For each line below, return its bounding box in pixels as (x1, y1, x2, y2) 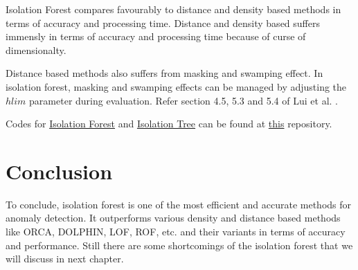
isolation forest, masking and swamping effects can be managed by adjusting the (6, 79, 347, 93)
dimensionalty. (6, 42, 66, 57)
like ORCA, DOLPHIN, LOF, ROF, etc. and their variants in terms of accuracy (6, 224, 346, 239)
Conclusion (6, 156, 113, 185)
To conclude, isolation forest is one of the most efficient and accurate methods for (6, 197, 352, 211)
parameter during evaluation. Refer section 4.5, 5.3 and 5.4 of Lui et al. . (29, 93, 338, 107)
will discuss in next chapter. (6, 251, 124, 266)
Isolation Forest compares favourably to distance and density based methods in (6, 2, 341, 16)
